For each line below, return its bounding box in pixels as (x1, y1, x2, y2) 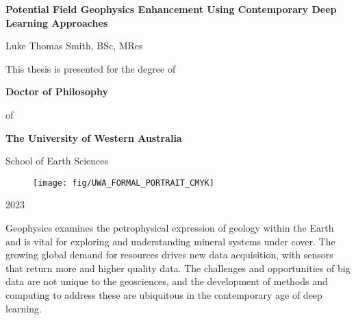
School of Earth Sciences (5, 153, 109, 168)
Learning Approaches (5, 15, 108, 29)
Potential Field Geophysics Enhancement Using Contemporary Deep (5, 2, 337, 16)
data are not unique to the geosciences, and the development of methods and (5, 274, 328, 288)
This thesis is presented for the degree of (5, 61, 176, 75)
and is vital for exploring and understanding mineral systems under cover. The (5, 234, 335, 248)
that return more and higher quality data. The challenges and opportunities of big (5, 260, 351, 275)
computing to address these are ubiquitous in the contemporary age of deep (5, 287, 322, 301)
